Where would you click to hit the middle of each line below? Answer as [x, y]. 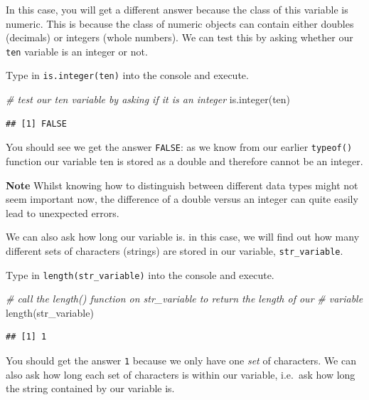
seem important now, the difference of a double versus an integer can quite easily [182, 199]
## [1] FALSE [36, 123]
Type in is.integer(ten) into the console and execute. [127, 75]
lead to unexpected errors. [63, 212]
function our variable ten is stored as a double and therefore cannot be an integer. [184, 160]
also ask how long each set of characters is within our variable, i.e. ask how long [181, 374]
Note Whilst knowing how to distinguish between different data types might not [182, 185]
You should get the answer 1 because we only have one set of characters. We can [181, 360]
